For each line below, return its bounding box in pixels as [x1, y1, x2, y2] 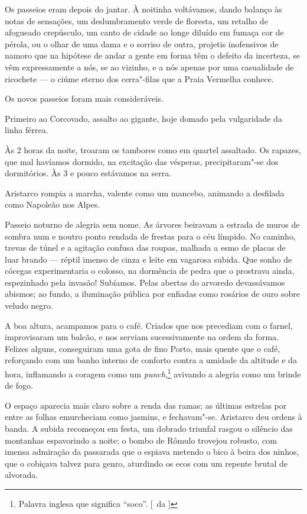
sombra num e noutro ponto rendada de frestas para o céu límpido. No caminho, [5, 229, 296, 242]
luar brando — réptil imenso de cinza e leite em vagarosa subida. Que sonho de [5, 253, 292, 265]
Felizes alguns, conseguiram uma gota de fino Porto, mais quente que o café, [5, 342, 280, 354]
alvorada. [5, 468, 38, 481]
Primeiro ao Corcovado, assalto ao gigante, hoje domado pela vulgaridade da [5, 112, 282, 124]
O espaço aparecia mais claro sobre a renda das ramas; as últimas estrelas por [5, 399, 287, 411]
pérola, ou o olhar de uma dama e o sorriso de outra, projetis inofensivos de [5, 37, 279, 50]
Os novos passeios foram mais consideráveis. [5, 92, 164, 105]
